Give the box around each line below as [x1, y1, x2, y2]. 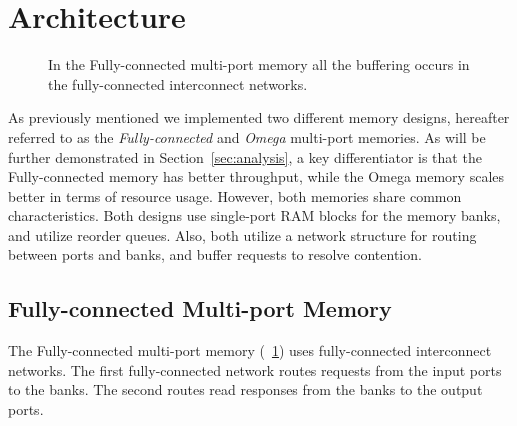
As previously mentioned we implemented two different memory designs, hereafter [8, 107, 510, 128]
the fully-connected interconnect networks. [48, 73, 308, 94]
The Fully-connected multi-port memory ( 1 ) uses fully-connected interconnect [8, 340, 492, 361]
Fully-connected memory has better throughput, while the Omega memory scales [8, 166, 505, 187]
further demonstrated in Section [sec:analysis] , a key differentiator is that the [8, 146, 482, 167]
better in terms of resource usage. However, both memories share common [8, 185, 462, 206]
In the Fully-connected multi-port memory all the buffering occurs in [48, 54, 470, 75]
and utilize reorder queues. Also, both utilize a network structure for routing [8, 224, 477, 245]
